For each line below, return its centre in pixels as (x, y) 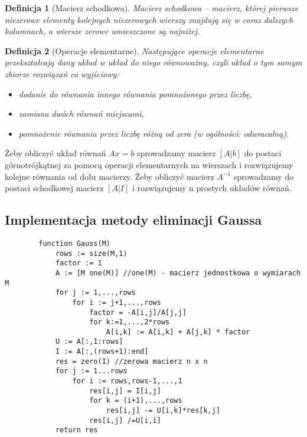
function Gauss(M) (74, 243)
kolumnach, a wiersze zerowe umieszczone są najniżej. (102, 31)
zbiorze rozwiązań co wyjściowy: (62, 73)
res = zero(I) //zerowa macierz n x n (131, 361)
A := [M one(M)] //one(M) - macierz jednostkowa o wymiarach (178, 273)
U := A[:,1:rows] (89, 342)
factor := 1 (79, 263)
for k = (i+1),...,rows (136, 401)
